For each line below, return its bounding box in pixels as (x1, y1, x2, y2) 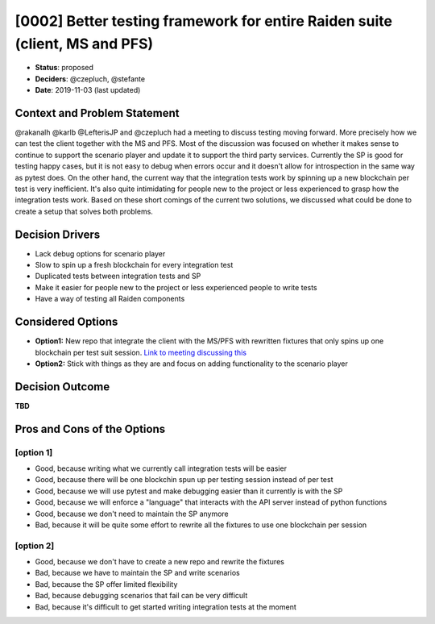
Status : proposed (35, 63, 94, 73)
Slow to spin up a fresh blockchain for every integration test (35, 260, 234, 270)
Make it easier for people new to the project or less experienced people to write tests (35, 282, 317, 292)
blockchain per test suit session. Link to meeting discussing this (35, 347, 247, 357)
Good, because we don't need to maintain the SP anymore (35, 509, 229, 518)
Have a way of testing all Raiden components (35, 294, 185, 304)
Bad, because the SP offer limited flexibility (35, 579, 178, 589)
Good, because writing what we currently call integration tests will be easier (35, 464, 288, 473)
